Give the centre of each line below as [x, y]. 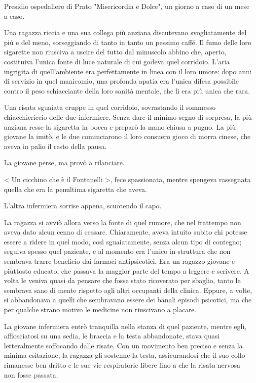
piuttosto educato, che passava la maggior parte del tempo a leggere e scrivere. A [127, 270]
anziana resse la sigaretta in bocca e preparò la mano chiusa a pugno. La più [120, 126]
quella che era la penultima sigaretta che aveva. [75, 189]
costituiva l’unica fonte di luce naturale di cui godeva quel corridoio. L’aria [117, 61]
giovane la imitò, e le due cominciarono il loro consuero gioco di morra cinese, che [127, 136]
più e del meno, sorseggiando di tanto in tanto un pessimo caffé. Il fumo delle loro [128, 42]
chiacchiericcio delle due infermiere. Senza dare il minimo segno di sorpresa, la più [128, 117]
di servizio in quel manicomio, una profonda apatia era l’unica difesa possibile [122, 81]
